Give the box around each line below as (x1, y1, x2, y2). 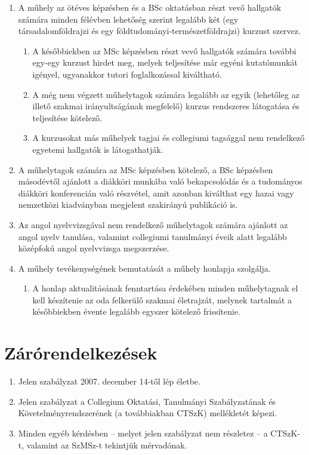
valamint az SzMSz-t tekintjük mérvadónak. (26, 438, 187, 451)
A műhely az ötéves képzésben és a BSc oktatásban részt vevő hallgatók (18, 1, 282, 13)
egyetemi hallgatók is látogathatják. (32, 143, 163, 155)
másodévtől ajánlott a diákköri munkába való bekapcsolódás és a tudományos (18, 175, 302, 187)
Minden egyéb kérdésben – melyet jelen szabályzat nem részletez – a (18, 426, 268, 439)
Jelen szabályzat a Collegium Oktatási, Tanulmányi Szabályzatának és (18, 395, 276, 407)
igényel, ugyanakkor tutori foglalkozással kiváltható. (32, 67, 222, 80)
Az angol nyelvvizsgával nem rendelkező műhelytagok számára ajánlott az (18, 218, 288, 230)
